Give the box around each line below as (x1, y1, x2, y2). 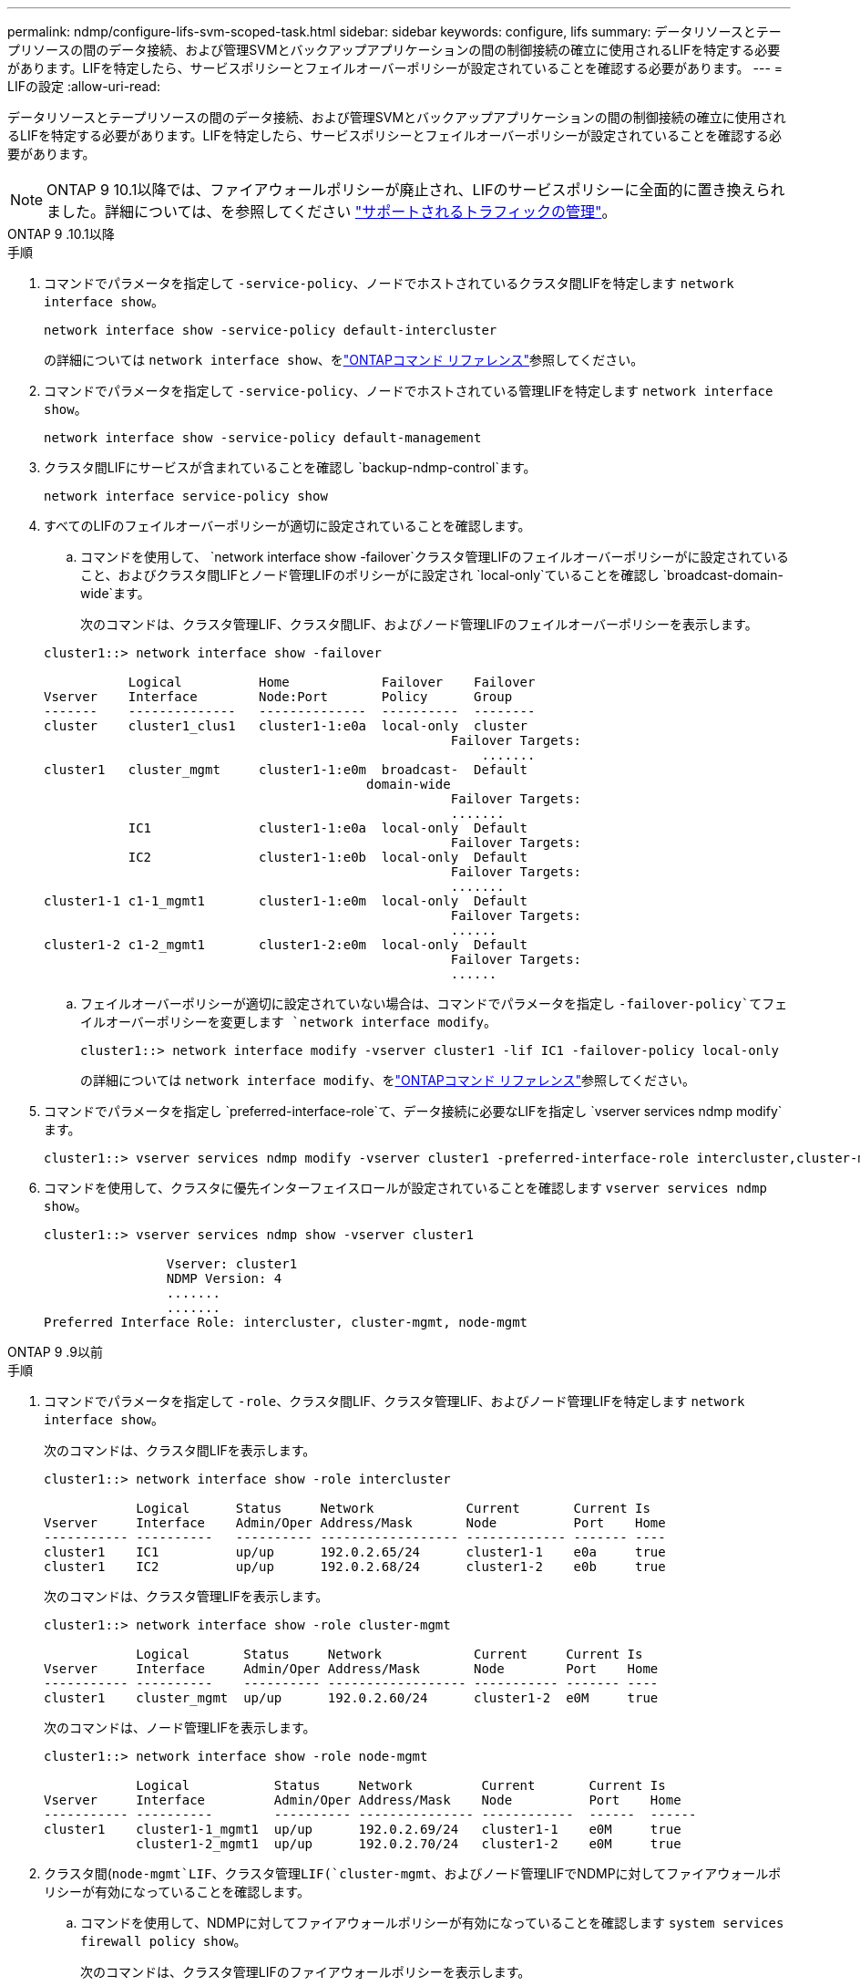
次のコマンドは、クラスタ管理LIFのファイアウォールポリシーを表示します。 (80, 1964, 531, 1980)
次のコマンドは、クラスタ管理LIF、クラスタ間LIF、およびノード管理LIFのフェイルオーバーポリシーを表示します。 (80, 616, 758, 632)
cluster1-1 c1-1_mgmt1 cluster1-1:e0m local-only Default (44, 894, 528, 908)
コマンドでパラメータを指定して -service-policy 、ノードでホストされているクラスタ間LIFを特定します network (44, 275, 734, 291)
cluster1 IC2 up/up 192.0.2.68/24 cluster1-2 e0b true (44, 1559, 666, 1574)
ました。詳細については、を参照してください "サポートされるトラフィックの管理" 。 (46, 202, 617, 221)
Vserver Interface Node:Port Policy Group (44, 689, 513, 704)
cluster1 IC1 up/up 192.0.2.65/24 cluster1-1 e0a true (44, 1545, 666, 1559)
